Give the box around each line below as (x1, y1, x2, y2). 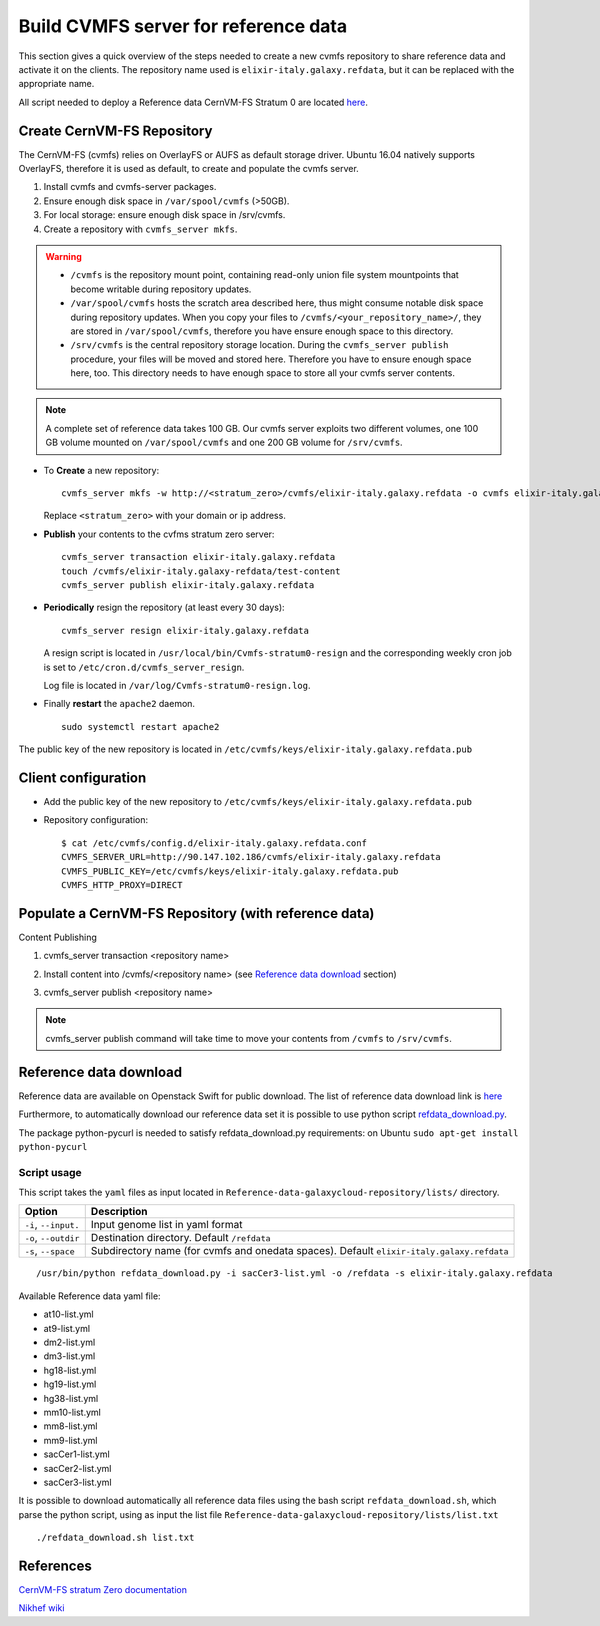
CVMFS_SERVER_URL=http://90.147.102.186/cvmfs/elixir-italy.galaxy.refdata (61, 851, 441, 863)
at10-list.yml (43, 1308, 94, 1320)
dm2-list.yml (43, 1336, 96, 1349)
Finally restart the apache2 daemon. (43, 698, 195, 710)
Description (90, 1205, 149, 1219)
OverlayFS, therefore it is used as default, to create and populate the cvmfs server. (18, 163, 359, 175)
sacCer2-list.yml (43, 1462, 112, 1474)
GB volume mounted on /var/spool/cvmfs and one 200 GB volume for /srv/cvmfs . (45, 436, 404, 449)
